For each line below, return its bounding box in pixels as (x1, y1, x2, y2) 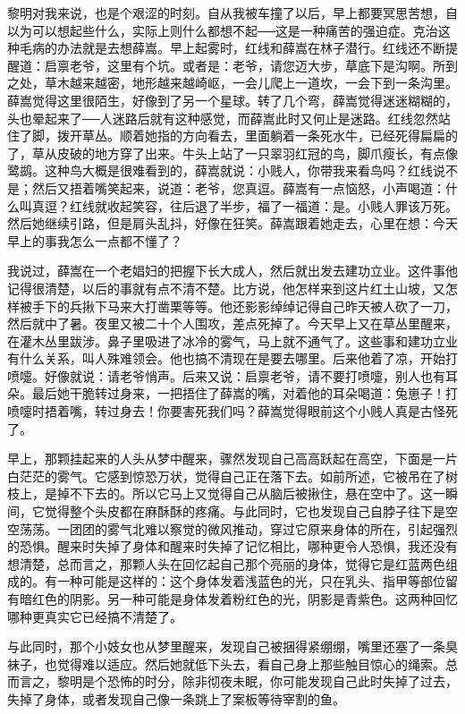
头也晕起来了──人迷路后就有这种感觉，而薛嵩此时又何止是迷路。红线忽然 (7, 108, 438, 127)
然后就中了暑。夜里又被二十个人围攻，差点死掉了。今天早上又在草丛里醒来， (7, 314, 458, 333)
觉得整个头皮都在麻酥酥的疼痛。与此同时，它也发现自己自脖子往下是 (44, 502, 445, 521)
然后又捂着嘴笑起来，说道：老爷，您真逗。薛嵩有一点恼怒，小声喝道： (31, 178, 445, 197)
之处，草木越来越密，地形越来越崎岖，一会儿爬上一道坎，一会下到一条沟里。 (7, 73, 458, 92)
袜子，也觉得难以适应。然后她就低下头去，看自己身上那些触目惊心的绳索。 (7, 654, 445, 673)
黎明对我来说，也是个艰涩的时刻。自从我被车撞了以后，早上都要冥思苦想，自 (7, 4, 458, 21)
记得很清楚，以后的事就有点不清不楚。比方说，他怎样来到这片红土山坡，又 (7, 278, 445, 297)
